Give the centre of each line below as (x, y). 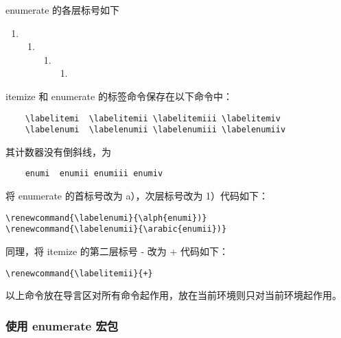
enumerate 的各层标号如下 (63, 10)
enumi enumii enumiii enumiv (94, 174)
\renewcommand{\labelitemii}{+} (79, 273)
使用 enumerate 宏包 (62, 325)
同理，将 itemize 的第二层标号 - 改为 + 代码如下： (117, 251)
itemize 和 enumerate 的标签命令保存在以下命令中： (119, 96)
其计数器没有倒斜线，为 (58, 151)
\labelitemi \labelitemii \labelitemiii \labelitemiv (153, 118)
